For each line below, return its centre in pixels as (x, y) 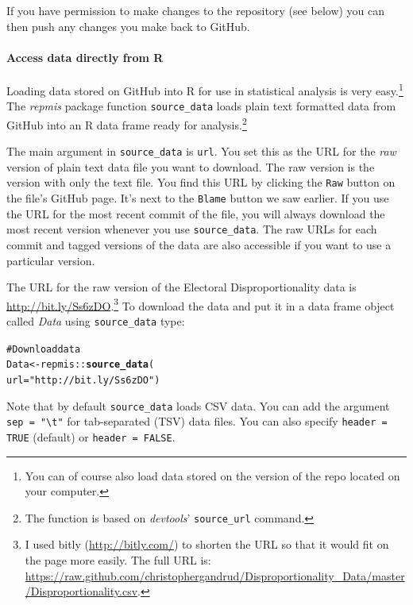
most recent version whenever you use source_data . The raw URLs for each (192, 229)
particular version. (51, 260)
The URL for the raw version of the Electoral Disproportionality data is (181, 287)
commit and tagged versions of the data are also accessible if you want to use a (199, 244)
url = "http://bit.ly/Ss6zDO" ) (83, 380)
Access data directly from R (85, 57)
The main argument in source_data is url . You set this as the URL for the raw (201, 151)
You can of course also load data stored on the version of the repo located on (212, 475)
